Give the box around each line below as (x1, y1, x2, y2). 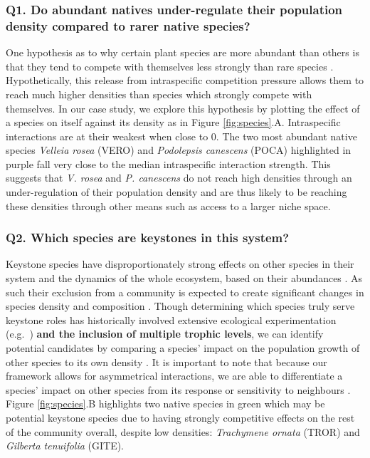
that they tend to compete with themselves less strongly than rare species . (6, 58, 334, 73)
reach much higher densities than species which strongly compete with (6, 86, 312, 101)
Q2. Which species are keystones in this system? (6, 229, 290, 246)
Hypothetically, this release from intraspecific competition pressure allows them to (6, 73, 364, 88)
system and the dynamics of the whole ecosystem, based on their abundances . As (6, 271, 363, 286)
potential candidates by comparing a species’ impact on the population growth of (6, 340, 360, 355)
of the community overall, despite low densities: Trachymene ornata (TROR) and (6, 424, 360, 439)
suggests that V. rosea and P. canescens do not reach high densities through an (6, 170, 352, 185)
